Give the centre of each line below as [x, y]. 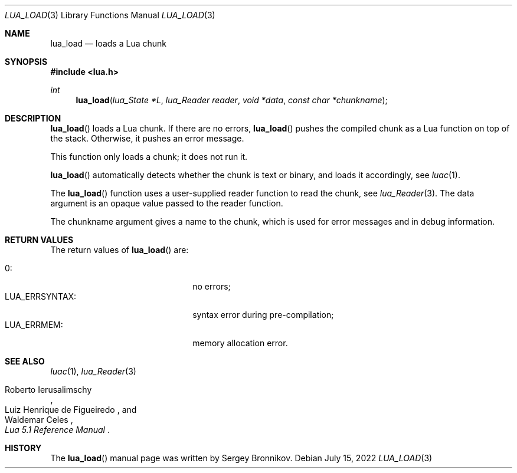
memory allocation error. [240, 343]
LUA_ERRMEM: [34, 325]
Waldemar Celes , [39, 420]
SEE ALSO [25, 361]
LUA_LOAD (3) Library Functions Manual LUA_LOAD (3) [110, 15]
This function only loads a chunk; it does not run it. [149, 157]
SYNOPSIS [26, 62]
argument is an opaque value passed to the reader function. [167, 203]
